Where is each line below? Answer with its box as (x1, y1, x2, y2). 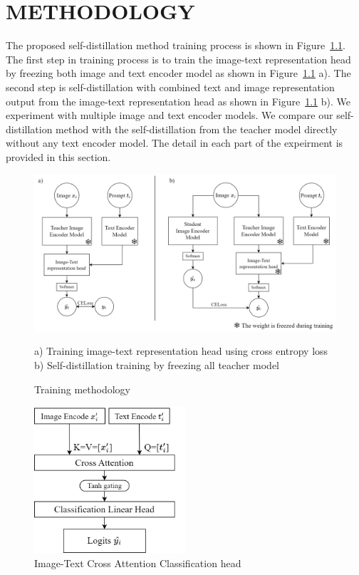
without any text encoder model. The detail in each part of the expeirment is (6, 135, 343, 150)
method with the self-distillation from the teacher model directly (56, 121, 338, 136)
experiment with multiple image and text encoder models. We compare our (6, 108, 333, 123)
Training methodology (34, 381, 131, 396)
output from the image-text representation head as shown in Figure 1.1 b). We (6, 93, 351, 108)
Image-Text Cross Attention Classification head (34, 555, 241, 570)
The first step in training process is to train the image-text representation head (6, 51, 351, 66)
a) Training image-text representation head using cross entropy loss (34, 343, 328, 358)
